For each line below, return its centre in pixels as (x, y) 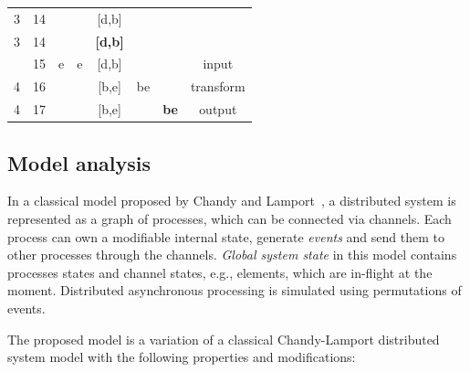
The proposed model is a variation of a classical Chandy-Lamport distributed (224, 339)
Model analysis (79, 162)
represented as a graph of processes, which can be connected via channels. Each (230, 219)
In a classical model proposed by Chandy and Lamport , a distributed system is (232, 201)
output (218, 109)
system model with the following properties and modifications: (182, 357)
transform (218, 86)
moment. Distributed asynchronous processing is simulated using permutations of (235, 290)
